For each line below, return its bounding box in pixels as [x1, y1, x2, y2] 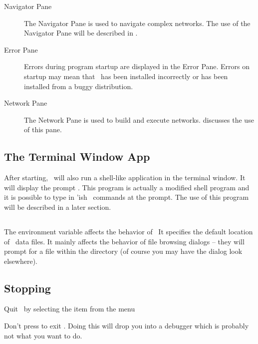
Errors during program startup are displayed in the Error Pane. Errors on [24, 61, 250, 72]
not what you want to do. [4, 330, 82, 340]
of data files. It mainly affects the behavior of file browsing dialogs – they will [4, 236, 245, 246]
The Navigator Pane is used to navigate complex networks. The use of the [24, 18, 251, 28]
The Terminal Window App [4, 149, 150, 164]
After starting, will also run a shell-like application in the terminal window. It [4, 172, 246, 183]
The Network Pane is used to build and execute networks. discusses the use [24, 114, 254, 125]
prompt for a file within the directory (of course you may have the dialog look [4, 246, 243, 256]
